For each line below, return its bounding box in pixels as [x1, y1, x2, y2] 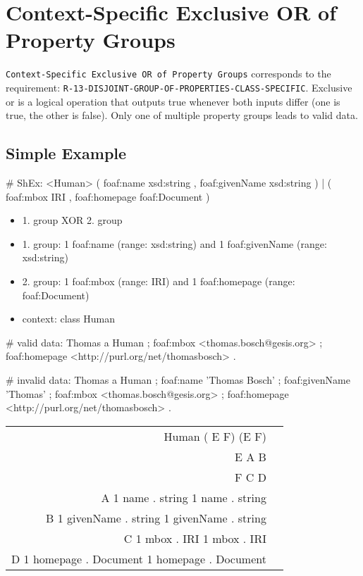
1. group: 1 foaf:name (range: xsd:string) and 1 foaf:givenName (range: [22, 236, 327, 251]
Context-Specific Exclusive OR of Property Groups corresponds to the [6, 66, 331, 81]
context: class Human [22, 311, 115, 326]
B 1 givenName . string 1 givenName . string [46, 509, 266, 526]
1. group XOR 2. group [22, 213, 123, 227]
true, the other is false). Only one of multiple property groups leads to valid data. [6, 108, 358, 123]
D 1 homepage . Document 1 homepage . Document [11, 550, 266, 567]
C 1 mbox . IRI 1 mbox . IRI [123, 530, 266, 546]
